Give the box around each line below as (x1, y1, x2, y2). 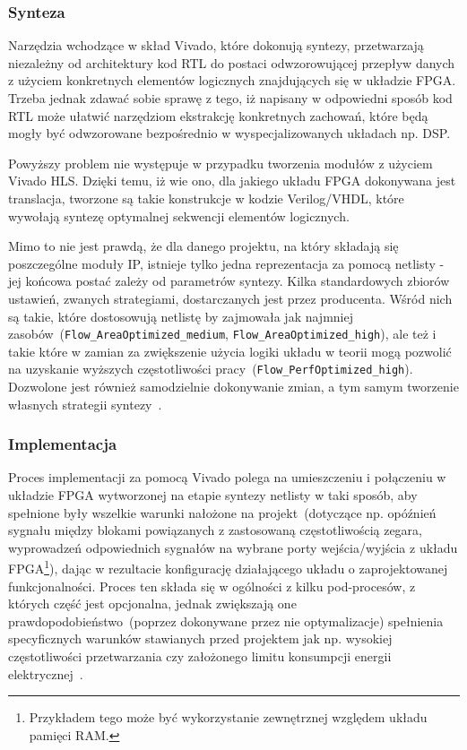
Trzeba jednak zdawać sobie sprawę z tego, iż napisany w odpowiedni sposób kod (8, 89, 453, 107)
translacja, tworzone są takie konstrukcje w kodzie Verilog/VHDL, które (8, 188, 404, 207)
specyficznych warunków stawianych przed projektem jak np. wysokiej (8, 629, 393, 648)
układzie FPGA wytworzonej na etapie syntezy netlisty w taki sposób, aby (8, 486, 418, 504)
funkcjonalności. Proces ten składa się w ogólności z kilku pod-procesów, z (8, 576, 416, 595)
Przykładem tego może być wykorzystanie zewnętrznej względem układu (29, 708, 428, 727)
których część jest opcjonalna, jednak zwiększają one (8, 594, 297, 613)
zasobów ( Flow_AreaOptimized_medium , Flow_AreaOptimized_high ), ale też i (8, 324, 437, 343)
